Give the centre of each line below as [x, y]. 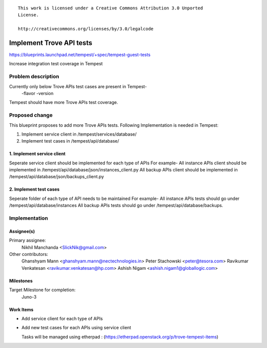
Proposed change [31, 115]
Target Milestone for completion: [43, 290]
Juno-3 [29, 297]
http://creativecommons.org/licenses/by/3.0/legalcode [86, 29]
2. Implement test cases [34, 189]
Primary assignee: [28, 241]
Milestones [21, 281]
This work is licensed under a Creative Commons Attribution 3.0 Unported [111, 8]
